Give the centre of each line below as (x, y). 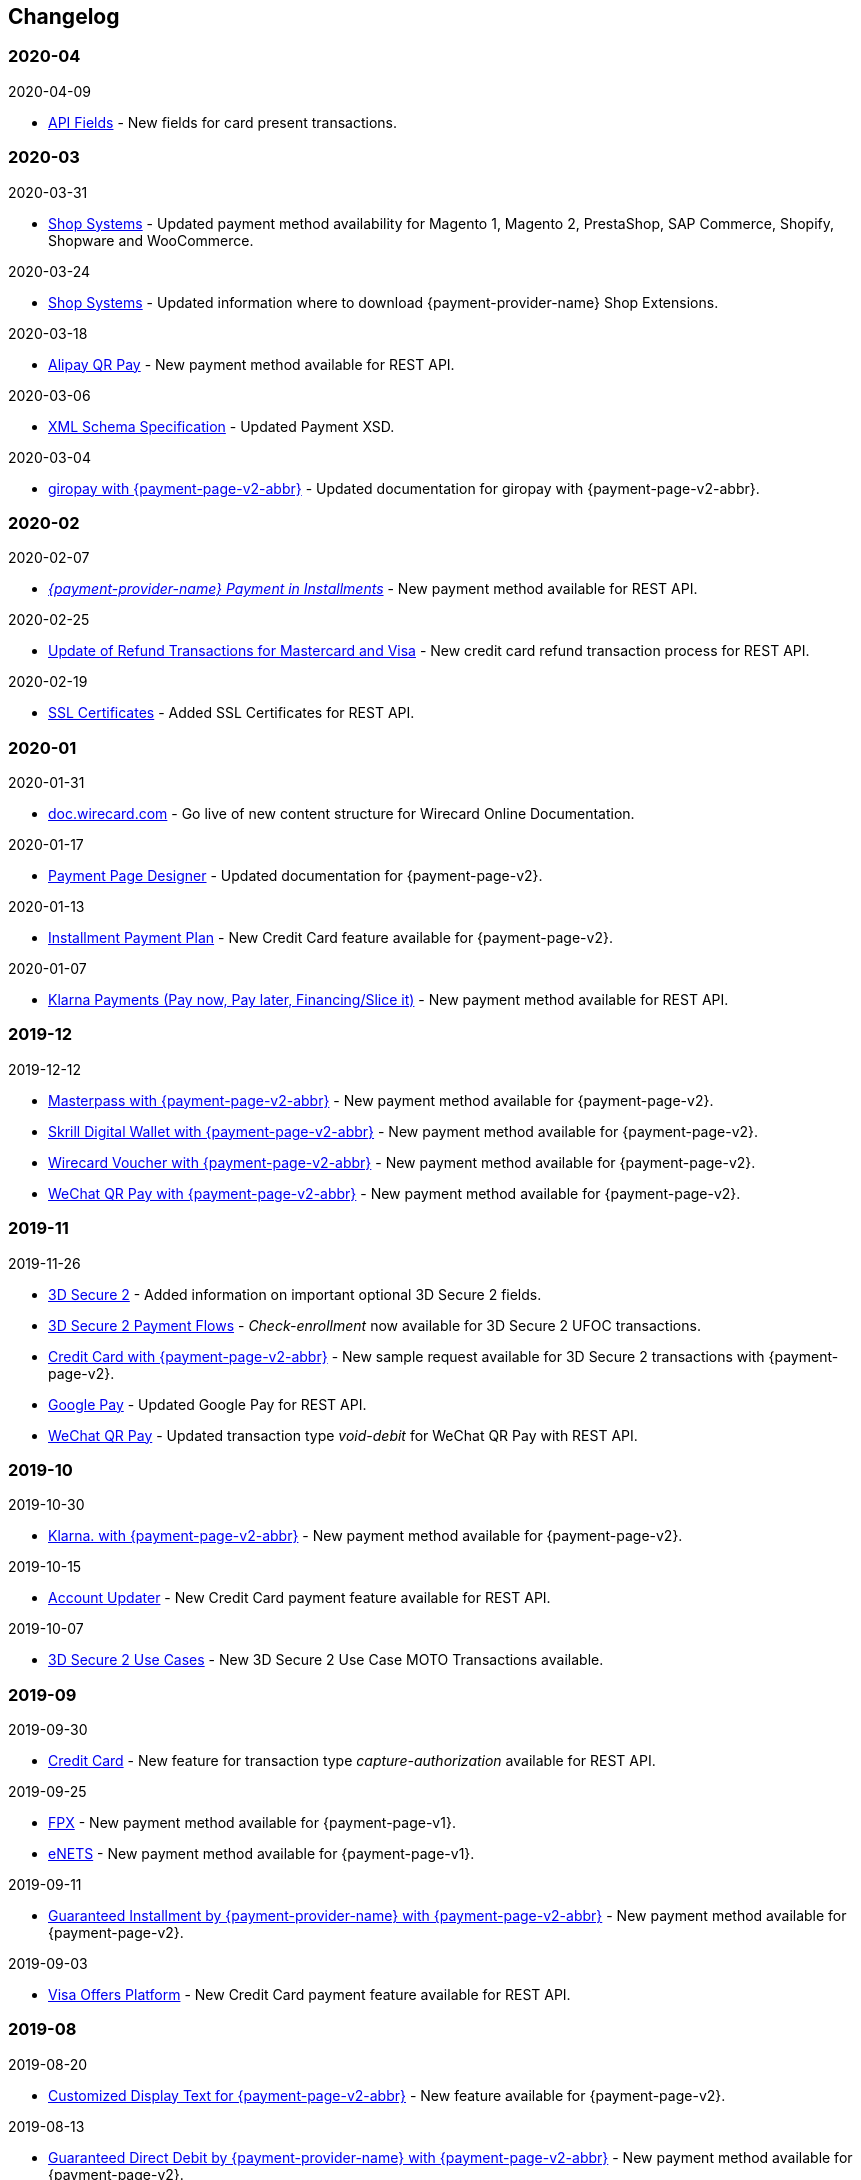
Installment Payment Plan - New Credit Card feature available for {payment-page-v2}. (330, 938)
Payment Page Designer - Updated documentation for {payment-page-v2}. (295, 876)
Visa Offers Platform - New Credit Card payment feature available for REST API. (309, 1995)
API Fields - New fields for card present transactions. (222, 122)
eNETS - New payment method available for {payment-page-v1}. (261, 1854)
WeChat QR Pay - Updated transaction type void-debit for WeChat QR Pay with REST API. (343, 1435)
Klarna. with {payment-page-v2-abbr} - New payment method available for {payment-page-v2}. (365, 1536)
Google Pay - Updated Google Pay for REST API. (207, 1404)
